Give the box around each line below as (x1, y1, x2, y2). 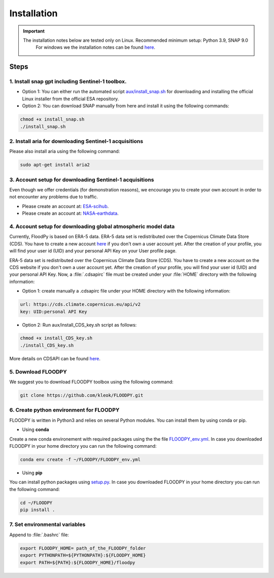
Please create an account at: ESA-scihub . (22, 203, 109, 209)
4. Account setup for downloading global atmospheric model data (9, 223, 175, 230)
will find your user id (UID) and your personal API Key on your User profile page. (9, 248, 177, 254)
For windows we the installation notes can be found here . (36, 44, 156, 50)
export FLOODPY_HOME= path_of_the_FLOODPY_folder (20, 545, 146, 551)
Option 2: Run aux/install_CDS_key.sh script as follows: (22, 322, 137, 328)
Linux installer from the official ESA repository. (22, 96, 119, 102)
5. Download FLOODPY (9, 368, 67, 375)
